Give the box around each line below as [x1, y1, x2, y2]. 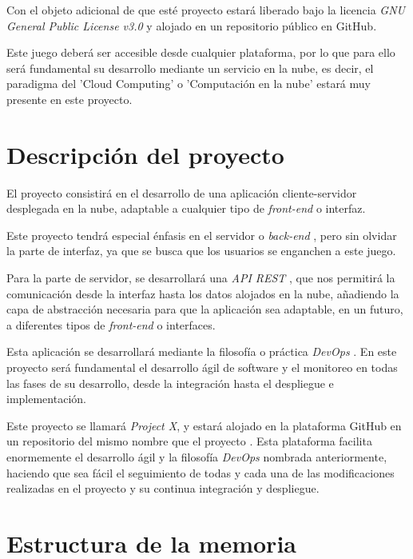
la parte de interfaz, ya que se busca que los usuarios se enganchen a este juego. [6, 242, 396, 259]
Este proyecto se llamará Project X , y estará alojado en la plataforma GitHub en [6, 417, 402, 433]
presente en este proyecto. [6, 90, 133, 107]
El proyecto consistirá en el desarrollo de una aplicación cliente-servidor [6, 184, 357, 201]
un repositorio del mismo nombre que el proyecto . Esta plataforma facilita [6, 433, 372, 449]
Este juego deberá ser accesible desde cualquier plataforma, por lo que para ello [6, 44, 395, 61]
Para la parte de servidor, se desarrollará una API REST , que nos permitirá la [6, 270, 395, 286]
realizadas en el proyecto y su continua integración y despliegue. [6, 480, 320, 497]
